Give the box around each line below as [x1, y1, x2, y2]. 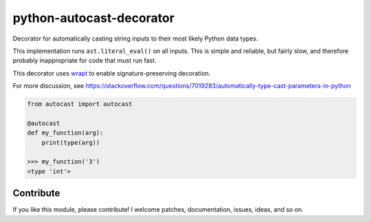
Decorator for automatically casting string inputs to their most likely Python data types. [12, 34, 258, 43]
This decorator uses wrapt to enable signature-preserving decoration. [12, 69, 211, 77]
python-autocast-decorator [12, 10, 175, 25]
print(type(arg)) [41, 138, 100, 146]
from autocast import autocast [27, 100, 133, 108]
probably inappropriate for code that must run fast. [12, 56, 157, 65]
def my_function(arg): [27, 129, 104, 137]
